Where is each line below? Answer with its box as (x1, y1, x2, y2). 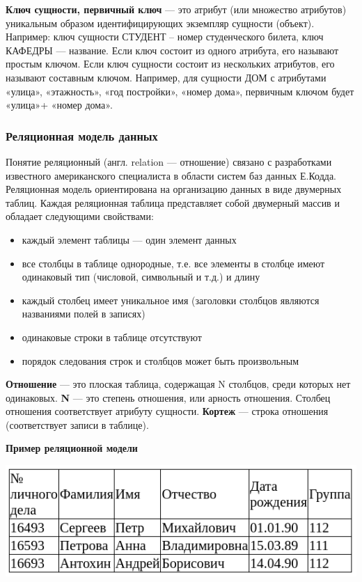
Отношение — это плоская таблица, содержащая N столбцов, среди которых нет (6, 377, 351, 391)
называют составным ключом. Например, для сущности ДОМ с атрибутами (6, 70, 326, 84)
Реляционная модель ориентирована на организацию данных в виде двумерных (6, 182, 342, 196)
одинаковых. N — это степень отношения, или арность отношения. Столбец (6, 390, 331, 404)
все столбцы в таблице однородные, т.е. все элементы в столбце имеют (22, 255, 325, 270)
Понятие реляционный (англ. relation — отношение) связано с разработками (6, 154, 332, 168)
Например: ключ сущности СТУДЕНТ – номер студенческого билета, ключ (6, 29, 324, 44)
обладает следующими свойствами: (6, 209, 154, 223)
